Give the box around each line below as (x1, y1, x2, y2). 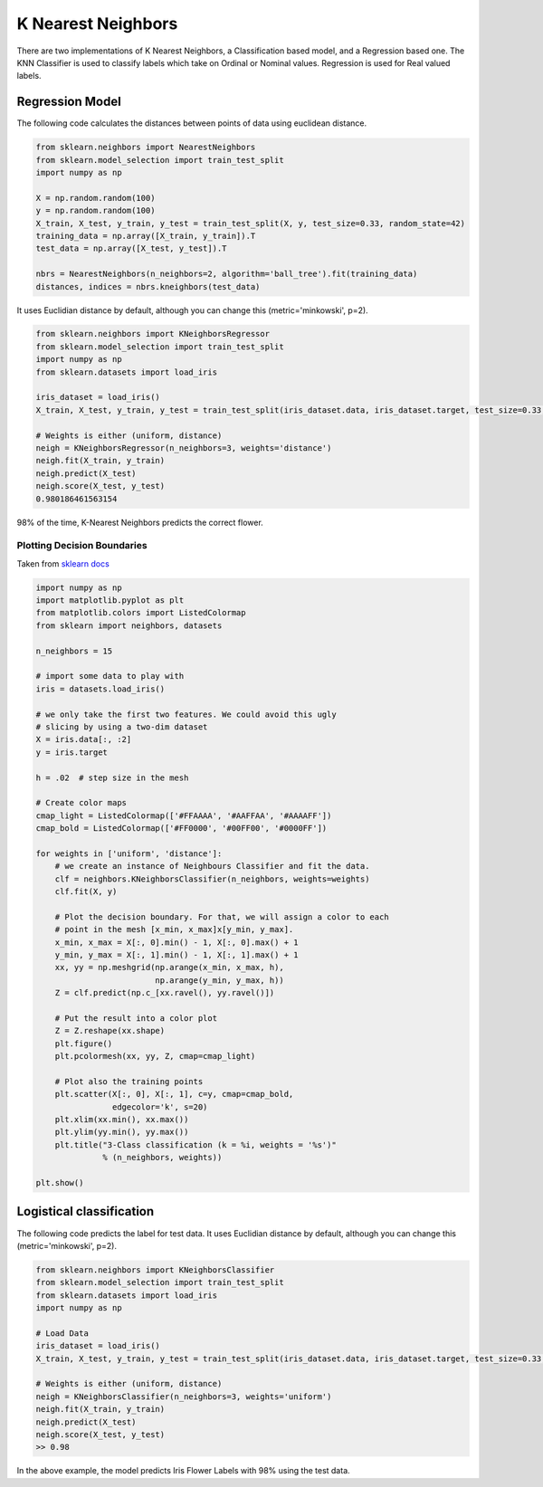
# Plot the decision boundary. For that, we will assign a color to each (54, 911, 389, 922)
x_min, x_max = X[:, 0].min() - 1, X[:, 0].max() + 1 (54, 937, 299, 948)
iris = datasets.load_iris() (35, 683, 166, 694)
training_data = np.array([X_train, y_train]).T (35, 231, 256, 241)
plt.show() (35, 1177, 84, 1188)
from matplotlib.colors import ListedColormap (35, 607, 246, 618)
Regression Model (16, 94, 121, 110)
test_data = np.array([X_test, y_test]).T (35, 243, 227, 253)
